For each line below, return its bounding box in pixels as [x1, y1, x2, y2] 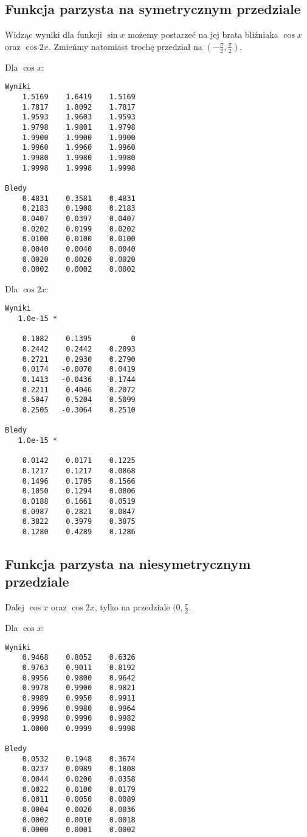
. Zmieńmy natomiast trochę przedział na [48, 40, 202, 52]
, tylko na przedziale [94, 601, 170, 613]
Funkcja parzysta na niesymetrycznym [5, 554, 251, 573]
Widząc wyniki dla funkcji [5, 28, 102, 41]
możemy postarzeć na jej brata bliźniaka [128, 28, 278, 41]
